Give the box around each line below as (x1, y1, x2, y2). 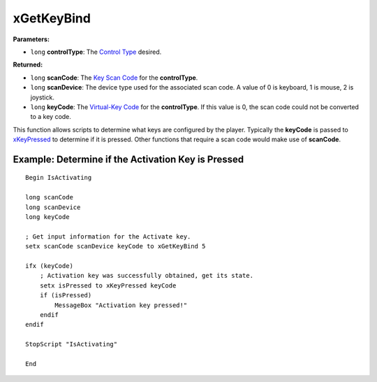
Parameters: (13, 35, 50, 43)
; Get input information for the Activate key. (25, 232, 191, 241)
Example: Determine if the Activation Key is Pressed (13, 153, 244, 165)
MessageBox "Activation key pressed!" (54, 301, 188, 309)
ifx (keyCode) (25, 262, 73, 269)
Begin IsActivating (25, 174, 92, 182)
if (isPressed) (39, 291, 92, 299)
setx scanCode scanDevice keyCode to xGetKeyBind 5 (25, 242, 206, 250)
